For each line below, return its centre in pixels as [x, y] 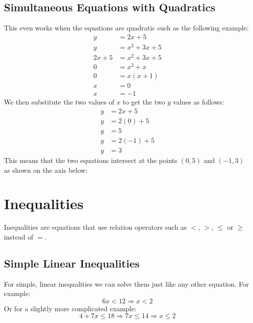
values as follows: [198, 102]
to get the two [144, 102]
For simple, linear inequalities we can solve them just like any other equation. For [126, 283]
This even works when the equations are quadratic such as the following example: [126, 28]
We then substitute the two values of [59, 102]
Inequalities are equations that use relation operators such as [95, 227]
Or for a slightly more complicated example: [70, 308]
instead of [19, 236]
